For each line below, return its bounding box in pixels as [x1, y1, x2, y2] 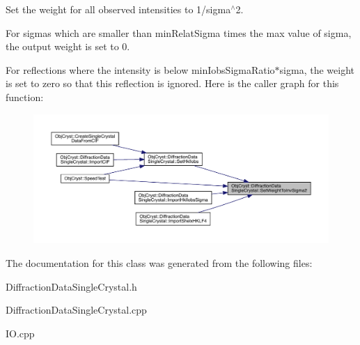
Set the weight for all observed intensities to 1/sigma [6, 2, 231, 16]
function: [6, 89, 44, 104]
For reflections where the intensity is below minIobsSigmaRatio [6, 62, 275, 77]
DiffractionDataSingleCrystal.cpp [6, 302, 147, 317]
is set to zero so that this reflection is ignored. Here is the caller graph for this [6, 76, 339, 91]
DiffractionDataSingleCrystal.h [6, 279, 137, 293]
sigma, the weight [279, 62, 354, 77]
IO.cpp [6, 325, 35, 340]
